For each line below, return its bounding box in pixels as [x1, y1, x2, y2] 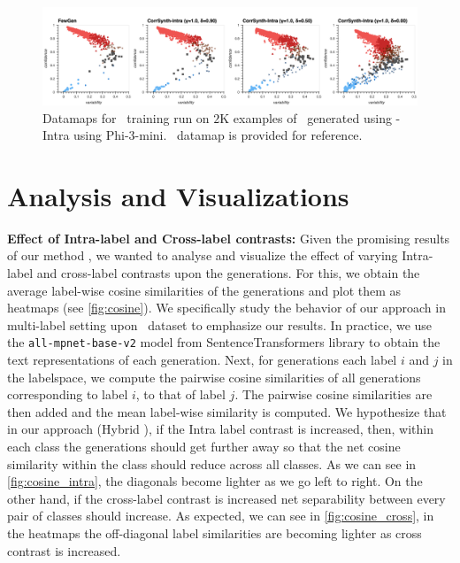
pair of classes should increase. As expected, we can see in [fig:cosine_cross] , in [7, 506, 434, 525]
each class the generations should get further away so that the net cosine [7, 437, 401, 456]
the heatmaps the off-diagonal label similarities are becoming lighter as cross [7, 524, 422, 543]
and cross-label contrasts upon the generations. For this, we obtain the [36, 264, 420, 282]
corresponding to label [7, 385, 128, 404]
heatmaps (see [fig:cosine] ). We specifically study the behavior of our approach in [7, 298, 446, 317]
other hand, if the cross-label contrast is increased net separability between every [7, 489, 446, 507]
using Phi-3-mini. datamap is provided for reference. [73, 126, 363, 144]
